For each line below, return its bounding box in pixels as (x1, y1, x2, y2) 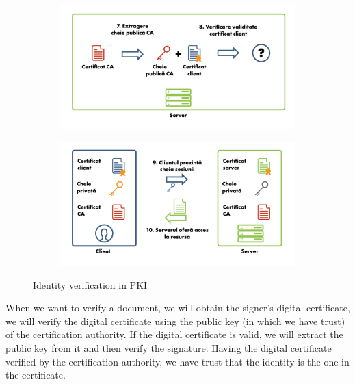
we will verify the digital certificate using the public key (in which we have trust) (5, 313, 345, 328)
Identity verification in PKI (33, 277, 148, 292)
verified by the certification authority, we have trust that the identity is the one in (5, 354, 350, 368)
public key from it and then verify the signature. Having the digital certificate (5, 341, 332, 355)
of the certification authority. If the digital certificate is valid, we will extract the (5, 327, 343, 342)
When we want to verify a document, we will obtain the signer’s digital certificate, (5, 300, 350, 315)
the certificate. (5, 368, 66, 382)
